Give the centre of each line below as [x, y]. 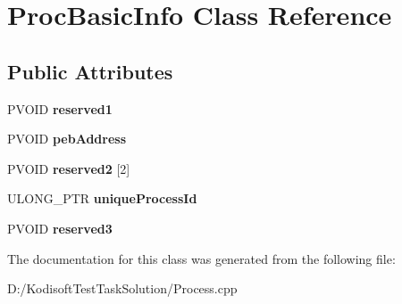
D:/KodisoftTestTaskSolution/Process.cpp [122, 288]
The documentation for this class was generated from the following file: [201, 258]
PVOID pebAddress [67, 139]
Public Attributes [90, 71]
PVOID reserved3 [60, 228]
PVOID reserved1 [60, 108]
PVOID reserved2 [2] [69, 168]
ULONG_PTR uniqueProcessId [102, 198]
